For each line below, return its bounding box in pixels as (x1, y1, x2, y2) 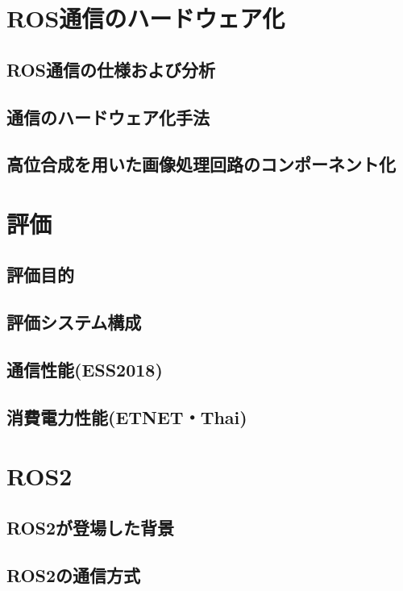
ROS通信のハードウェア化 (6, 2, 285, 35)
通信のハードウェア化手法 (6, 104, 210, 129)
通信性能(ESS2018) (6, 357, 163, 382)
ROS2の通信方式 (6, 562, 141, 587)
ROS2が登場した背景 (6, 514, 175, 539)
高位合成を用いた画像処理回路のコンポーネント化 (6, 152, 396, 177)
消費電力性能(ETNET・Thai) (6, 404, 247, 429)
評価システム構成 (6, 310, 142, 335)
